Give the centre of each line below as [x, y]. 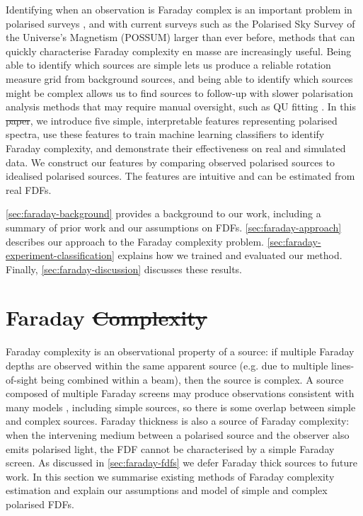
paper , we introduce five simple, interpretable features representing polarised [172, 120]
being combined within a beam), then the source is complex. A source [192, 379]
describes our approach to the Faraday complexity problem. [135, 241]
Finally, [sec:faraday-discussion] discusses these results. [124, 269]
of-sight [22, 379]
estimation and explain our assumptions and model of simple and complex [167, 490]
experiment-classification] [60, 255]
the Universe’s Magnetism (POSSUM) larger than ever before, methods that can [180, 37]
